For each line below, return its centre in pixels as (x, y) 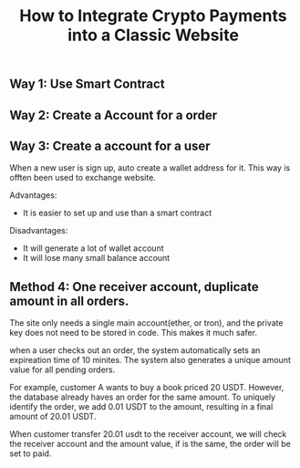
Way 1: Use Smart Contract (88, 84)
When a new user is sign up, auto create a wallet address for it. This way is (150, 168)
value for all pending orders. (62, 369)
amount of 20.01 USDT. (53, 417)
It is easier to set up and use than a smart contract (117, 213)
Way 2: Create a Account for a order (114, 115)
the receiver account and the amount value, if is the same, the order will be (150, 444)
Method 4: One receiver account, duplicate (134, 287)
